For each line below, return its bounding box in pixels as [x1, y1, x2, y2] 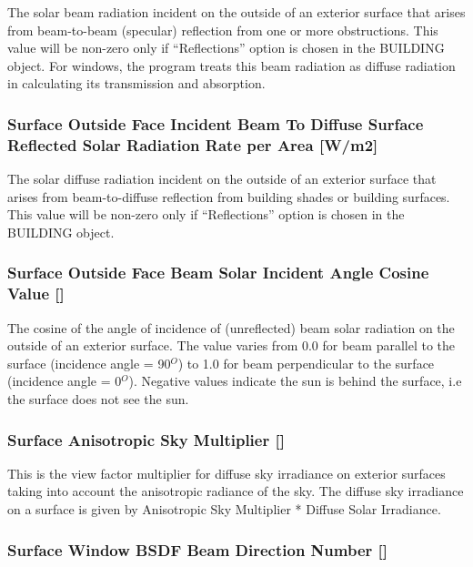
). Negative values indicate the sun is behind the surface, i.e [128, 371, 462, 390]
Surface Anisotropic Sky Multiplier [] [7, 428, 285, 451]
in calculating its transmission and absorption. [7, 74, 266, 93]
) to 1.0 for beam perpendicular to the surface [177, 353, 435, 372]
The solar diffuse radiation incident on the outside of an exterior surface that [7, 169, 437, 188]
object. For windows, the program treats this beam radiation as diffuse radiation [7, 56, 456, 75]
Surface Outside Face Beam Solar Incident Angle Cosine [7, 261, 429, 284]
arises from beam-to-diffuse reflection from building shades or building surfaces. [7, 187, 450, 206]
